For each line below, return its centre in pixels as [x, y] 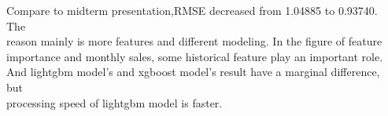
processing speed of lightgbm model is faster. [115, 102]
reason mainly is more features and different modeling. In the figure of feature [194, 41]
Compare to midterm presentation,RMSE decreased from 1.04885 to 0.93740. [192, 10]
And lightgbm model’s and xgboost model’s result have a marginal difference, [193, 72]
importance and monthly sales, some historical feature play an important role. [195, 56]
